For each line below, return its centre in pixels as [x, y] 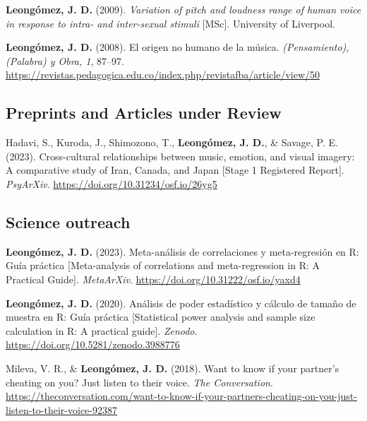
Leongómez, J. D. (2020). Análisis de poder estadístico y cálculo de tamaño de [181, 303]
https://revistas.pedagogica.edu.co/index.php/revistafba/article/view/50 [163, 75]
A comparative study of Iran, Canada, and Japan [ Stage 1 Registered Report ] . [175, 170]
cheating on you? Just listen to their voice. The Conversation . [139, 382]
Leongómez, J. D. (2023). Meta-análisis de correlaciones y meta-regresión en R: [182, 251]
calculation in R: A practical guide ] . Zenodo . [102, 330]
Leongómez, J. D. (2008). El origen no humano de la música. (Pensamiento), [178, 47]
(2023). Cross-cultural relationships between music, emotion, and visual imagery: [180, 156]
